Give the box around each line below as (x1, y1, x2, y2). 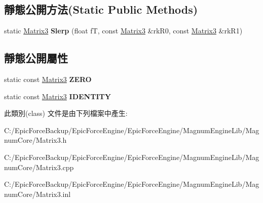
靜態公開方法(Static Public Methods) (4, 2, 198, 17)
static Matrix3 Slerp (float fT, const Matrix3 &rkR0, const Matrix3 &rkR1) (4, 25, 243, 36)
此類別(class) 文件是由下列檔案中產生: (4, 108, 128, 118)
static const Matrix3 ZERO (4, 74, 92, 84)
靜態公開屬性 (4, 50, 68, 66)
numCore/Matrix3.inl (4, 188, 71, 199)
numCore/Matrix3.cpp (4, 161, 74, 172)
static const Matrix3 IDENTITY (4, 91, 111, 101)
